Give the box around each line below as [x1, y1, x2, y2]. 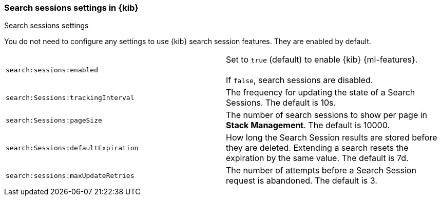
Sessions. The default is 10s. [226, 97, 336, 108]
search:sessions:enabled [6, 66, 99, 74]
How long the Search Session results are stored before [226, 132, 437, 143]
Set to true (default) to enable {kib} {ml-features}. [226, 54, 418, 65]
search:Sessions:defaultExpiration [6, 144, 139, 152]
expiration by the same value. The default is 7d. [226, 153, 409, 164]
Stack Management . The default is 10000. [226, 120, 390, 131]
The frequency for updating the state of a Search [226, 87, 415, 98]
